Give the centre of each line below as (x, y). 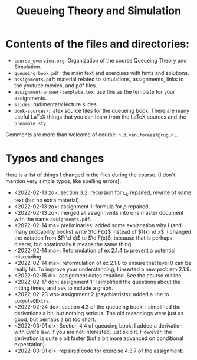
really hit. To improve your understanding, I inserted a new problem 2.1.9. (102, 269)
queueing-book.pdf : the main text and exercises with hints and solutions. (101, 73)
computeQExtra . (32, 300)
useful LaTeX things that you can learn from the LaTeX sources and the (100, 117)
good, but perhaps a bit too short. (55, 319)
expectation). (30, 344)
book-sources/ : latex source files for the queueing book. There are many (102, 110)
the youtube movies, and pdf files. (56, 85)
